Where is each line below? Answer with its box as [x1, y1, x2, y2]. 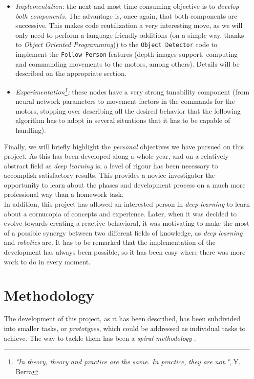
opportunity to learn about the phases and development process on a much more [4, 179, 246, 189]
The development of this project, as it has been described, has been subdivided [4, 313, 240, 324]
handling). [15, 124, 46, 135]
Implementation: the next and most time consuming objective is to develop [15, 1, 239, 11]
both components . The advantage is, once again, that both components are [15, 10, 237, 21]
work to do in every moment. [4, 256, 91, 266]
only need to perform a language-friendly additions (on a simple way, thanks [15, 29, 244, 40]
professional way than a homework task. [4, 189, 124, 199]
